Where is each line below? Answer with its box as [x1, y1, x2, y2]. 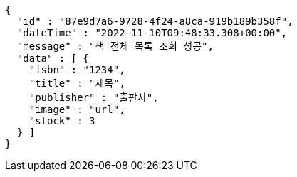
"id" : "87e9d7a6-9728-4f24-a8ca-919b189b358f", [16, 16, 293, 27]
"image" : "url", [28, 104, 125, 115]
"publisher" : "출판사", [28, 92, 159, 103]
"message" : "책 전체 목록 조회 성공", [16, 41, 214, 52]
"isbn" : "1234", [28, 64, 125, 75]
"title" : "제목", [28, 77, 126, 89]
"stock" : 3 [28, 115, 95, 127]
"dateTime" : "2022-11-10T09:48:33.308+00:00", [16, 27, 288, 38]
